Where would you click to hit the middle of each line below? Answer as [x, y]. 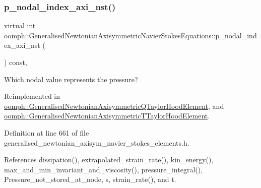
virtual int [20, 25]
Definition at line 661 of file [47, 132]
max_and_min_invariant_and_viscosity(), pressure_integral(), [104, 169]
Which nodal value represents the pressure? [71, 79]
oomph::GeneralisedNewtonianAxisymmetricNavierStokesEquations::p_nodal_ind [130, 35]
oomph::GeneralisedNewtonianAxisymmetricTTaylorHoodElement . [107, 116]
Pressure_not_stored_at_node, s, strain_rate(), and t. [90, 179]
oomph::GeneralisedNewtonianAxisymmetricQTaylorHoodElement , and [114, 106]
